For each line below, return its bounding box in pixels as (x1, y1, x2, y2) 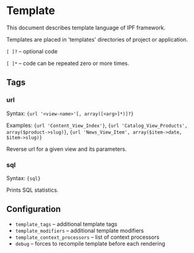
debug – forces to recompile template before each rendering (15, 240, 165, 247)
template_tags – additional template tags (15, 220, 118, 227)
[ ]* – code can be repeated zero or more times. (6, 59, 130, 67)
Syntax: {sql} (6, 174, 41, 181)
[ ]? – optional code (6, 47, 58, 55)
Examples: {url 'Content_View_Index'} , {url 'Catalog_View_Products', (6, 121, 188, 129)
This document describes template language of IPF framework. (6, 24, 166, 31)
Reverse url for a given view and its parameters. (6, 145, 127, 153)
